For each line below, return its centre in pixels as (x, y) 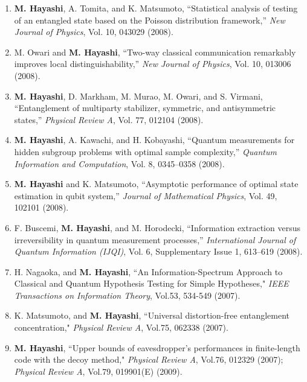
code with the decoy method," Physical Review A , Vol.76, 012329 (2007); (149, 359)
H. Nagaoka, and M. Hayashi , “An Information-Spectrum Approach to (148, 271)
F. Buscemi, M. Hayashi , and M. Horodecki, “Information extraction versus (157, 227)
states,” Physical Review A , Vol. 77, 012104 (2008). (109, 119)
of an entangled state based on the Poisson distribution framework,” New (150, 20)
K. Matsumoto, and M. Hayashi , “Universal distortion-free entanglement (152, 315)
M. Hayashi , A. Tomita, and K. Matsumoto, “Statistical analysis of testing (156, 8)
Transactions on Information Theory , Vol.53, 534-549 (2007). (127, 295)
